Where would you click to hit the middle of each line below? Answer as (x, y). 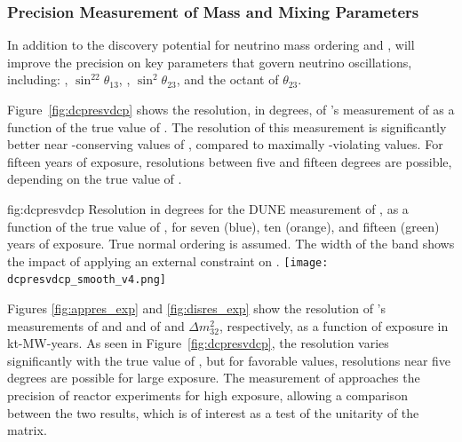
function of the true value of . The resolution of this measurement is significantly (227, 126)
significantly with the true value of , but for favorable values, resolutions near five (229, 360)
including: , (38, 79)
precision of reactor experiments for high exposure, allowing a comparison (207, 395)
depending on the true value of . (95, 179)
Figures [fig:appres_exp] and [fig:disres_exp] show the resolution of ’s (196, 308)
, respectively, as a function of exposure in (334, 325)
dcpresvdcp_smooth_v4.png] (87, 280)
